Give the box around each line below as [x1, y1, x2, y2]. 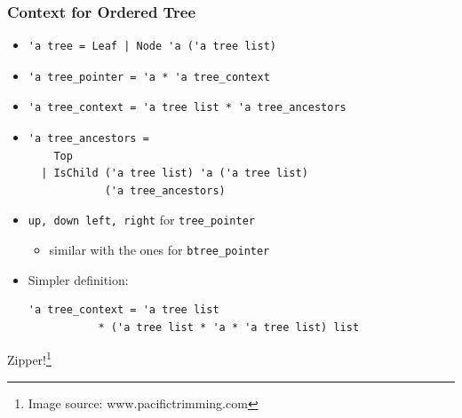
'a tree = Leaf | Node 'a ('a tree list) [28, 40, 276, 53]
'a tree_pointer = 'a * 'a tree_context [28, 70, 270, 83]
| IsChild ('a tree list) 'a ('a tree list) [41, 167, 308, 180]
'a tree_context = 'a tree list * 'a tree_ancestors [28, 101, 346, 114]
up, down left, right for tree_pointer [28, 210, 255, 229]
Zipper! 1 [7, 348, 52, 369]
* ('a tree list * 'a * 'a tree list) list [98, 320, 360, 334]
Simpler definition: [28, 270, 129, 288]
